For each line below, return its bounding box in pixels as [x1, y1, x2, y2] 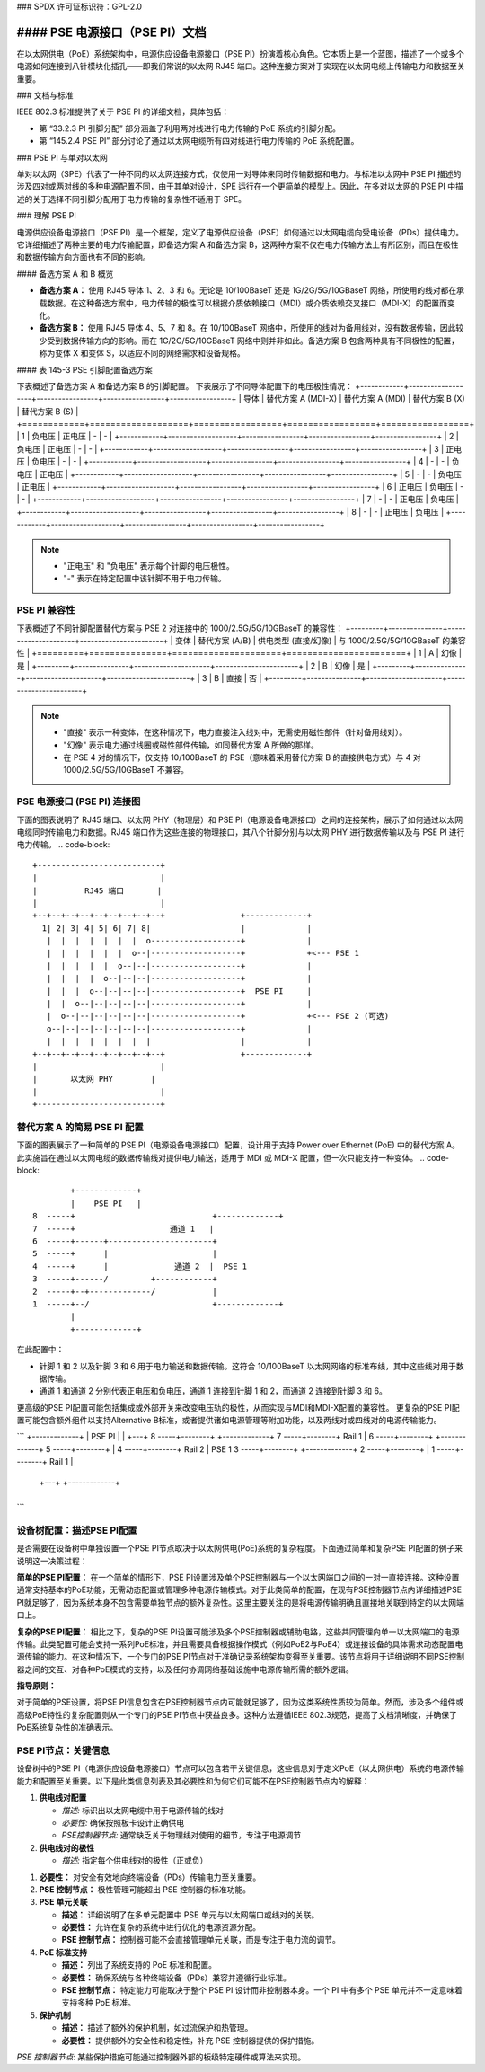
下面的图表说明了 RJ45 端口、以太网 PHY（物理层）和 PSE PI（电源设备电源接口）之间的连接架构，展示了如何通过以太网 [16, 814, 463, 825]
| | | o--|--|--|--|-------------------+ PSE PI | [46, 986, 313, 996]
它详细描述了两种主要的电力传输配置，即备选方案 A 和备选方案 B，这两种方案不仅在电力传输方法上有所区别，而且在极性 [16, 239, 459, 250]
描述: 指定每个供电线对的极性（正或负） [61, 1855, 208, 1866]
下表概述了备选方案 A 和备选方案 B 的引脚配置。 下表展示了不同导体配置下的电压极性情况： [16, 380, 354, 391]
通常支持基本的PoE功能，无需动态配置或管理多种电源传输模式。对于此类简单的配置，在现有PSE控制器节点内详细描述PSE [16, 1584, 463, 1595]
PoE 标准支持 [39, 1946, 88, 1958]
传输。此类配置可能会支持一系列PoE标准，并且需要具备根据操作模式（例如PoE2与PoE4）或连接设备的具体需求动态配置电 [16, 1638, 463, 1649]
